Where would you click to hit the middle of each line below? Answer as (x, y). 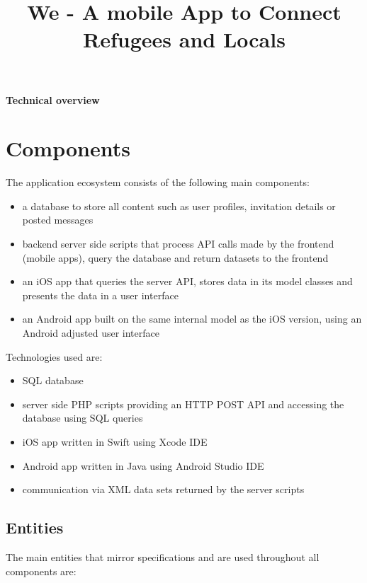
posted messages (58, 220)
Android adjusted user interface (91, 333)
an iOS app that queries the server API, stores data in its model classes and (187, 281)
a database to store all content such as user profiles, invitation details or (179, 206)
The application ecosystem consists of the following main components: (158, 182)
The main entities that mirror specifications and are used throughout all (163, 556)
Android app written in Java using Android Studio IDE (143, 465)
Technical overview (53, 99)
